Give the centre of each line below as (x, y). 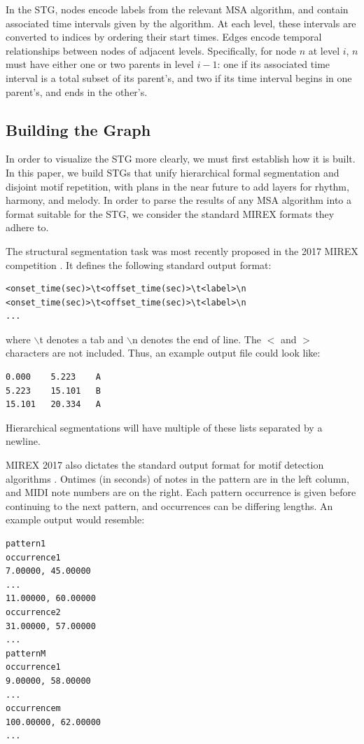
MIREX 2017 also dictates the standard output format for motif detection (165, 465)
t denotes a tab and (82, 339)
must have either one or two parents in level (100, 64)
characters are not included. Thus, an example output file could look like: (163, 353)
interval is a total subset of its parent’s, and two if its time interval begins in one (179, 77)
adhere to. (27, 227)
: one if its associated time (274, 64)
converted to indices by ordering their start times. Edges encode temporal (164, 37)
